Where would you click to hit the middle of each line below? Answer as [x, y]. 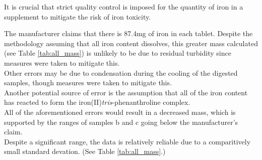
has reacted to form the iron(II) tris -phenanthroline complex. [97, 102]
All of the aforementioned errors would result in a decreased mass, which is [120, 112]
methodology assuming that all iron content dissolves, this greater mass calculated [131, 43]
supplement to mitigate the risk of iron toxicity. [78, 16]
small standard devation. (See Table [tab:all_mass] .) [85, 151]
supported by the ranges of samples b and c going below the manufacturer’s [121, 122]
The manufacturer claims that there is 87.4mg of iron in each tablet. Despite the [128, 33]
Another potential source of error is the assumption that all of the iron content [126, 92]
